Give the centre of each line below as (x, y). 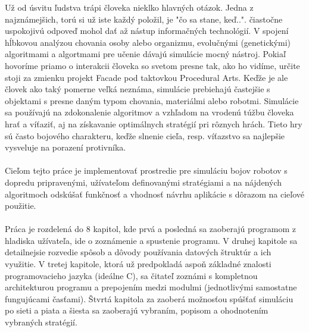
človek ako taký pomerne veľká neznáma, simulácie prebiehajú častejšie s (138, 89)
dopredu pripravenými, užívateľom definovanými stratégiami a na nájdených (143, 182)
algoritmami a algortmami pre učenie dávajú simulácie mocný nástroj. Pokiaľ (145, 54)
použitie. (21, 206)
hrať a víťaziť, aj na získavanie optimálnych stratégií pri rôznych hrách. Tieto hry (154, 123)
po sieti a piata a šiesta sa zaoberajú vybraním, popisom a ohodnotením (137, 310)
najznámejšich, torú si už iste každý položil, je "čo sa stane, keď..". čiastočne (144, 19)
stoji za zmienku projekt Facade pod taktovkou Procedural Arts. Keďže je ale (146, 77)
